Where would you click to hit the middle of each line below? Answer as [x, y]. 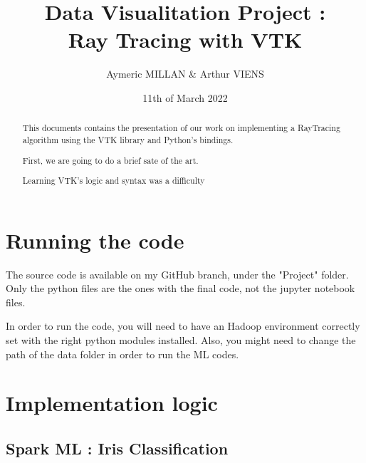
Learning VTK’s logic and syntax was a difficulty [114, 181]
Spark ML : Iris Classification [117, 448]
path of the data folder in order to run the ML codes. [122, 354]
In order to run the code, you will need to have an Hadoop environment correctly [183, 326]
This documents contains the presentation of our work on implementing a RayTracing [181, 128]
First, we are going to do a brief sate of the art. [110, 160]
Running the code [95, 240]
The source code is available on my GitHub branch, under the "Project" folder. [177, 274]
